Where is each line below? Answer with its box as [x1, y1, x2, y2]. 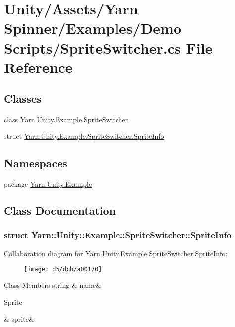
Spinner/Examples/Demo [4, 18, 182, 38]
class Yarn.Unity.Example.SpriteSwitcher [4, 114, 128, 125]
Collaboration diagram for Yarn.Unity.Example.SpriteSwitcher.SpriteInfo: [4, 248, 228, 259]
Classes [4, 91, 42, 106]
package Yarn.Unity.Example [4, 178, 92, 189]
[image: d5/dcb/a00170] [24, 265, 102, 273]
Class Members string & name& [4, 280, 102, 290]
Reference [4, 57, 73, 77]
